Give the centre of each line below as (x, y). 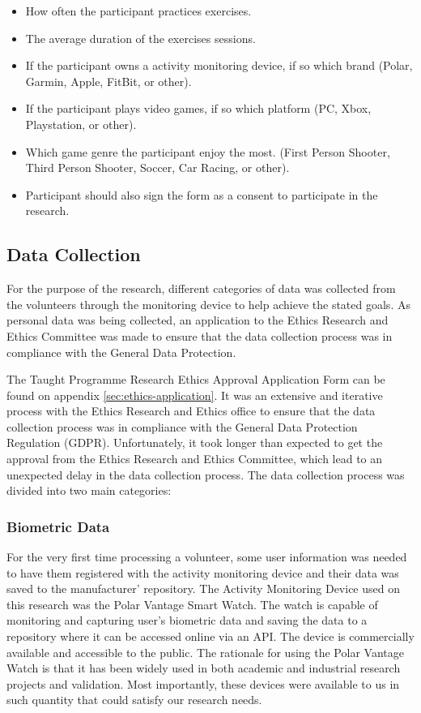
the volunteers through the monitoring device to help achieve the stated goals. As (208, 304)
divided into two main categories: (89, 490)
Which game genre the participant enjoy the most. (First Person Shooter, (208, 151)
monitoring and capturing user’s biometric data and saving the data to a (187, 620)
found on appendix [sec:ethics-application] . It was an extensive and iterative (195, 395)
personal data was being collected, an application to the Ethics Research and (198, 320)
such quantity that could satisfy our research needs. (134, 700)
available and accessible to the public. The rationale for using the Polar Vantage (205, 652)
